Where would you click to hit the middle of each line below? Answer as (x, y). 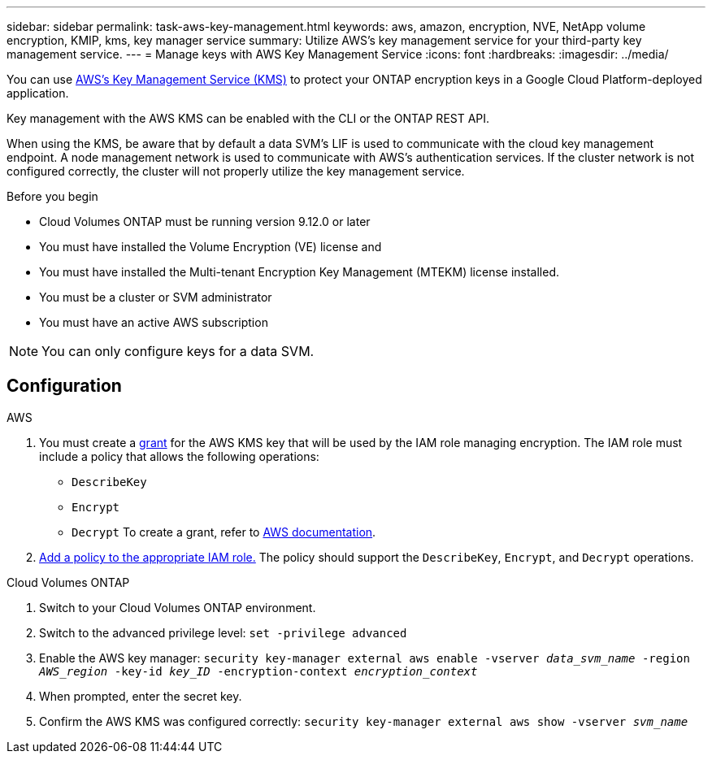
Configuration (64, 386)
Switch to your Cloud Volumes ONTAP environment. (178, 607)
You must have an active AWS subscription (154, 322)
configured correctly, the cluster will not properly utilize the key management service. (236, 171)
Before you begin (52, 196)
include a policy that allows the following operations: (179, 456)
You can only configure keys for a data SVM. (178, 351)
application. (38, 93)
